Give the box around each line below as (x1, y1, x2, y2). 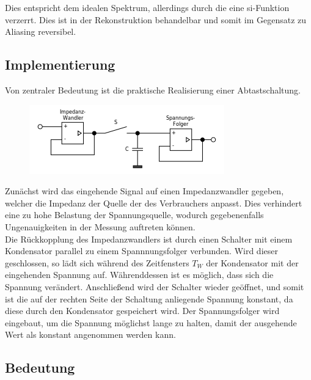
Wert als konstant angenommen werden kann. (5, 328, 176, 341)
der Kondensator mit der (206, 256, 299, 269)
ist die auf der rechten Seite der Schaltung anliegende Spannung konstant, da (5, 292, 293, 305)
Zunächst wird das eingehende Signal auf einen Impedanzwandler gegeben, (5, 185, 284, 197)
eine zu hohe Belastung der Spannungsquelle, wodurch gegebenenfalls (5, 208, 264, 221)
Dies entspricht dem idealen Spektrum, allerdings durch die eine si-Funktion (5, 1, 290, 13)
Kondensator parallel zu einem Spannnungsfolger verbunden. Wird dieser (5, 244, 278, 257)
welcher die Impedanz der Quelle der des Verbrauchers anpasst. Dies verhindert (5, 196, 302, 209)
